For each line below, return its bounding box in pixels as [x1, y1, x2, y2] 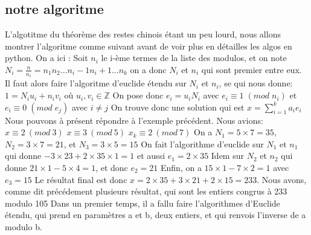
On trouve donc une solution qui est [111, 100, 245, 113]
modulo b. [5, 220, 42, 233]
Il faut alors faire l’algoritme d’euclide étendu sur [5, 77, 187, 89]
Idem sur [211, 149, 244, 162]
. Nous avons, [257, 173, 307, 185]
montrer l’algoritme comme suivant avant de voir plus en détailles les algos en [5, 39, 292, 52]
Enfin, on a [161, 161, 202, 174]
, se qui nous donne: [219, 77, 293, 89]
